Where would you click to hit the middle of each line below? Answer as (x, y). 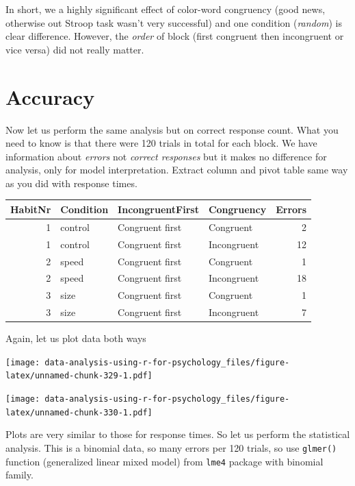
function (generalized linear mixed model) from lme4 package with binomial (165, 461)
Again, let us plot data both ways (76, 338)
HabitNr (31, 209)
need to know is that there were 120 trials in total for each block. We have (161, 143)
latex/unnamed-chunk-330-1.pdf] (79, 412)
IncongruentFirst (158, 209)
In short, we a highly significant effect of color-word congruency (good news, (166, 9)
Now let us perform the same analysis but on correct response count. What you (172, 129)
